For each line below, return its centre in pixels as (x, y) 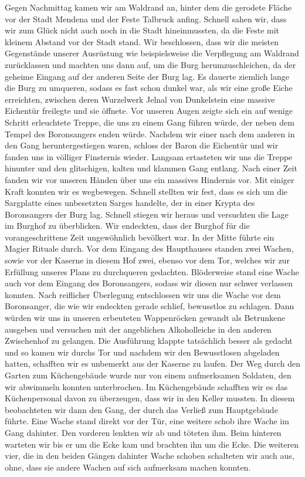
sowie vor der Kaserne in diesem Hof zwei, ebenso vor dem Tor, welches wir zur (147, 260)
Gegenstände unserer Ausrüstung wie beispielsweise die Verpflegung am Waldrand (152, 53)
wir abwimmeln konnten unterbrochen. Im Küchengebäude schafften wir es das (146, 386)
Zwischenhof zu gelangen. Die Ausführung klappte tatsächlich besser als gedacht (149, 341)
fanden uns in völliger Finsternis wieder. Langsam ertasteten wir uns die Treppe (149, 156)
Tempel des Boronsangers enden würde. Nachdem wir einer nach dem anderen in (150, 133)
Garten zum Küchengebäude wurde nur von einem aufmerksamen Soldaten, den (148, 375)
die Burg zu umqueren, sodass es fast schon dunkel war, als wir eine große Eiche (149, 88)
